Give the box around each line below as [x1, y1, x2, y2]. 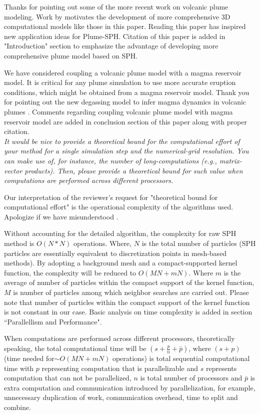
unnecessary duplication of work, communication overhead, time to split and [4, 392, 238, 402]
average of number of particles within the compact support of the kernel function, [4, 277, 254, 287]
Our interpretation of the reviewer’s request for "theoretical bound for [4, 191, 218, 202]
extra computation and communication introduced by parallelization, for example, [4, 382, 255, 392]
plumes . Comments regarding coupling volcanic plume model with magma [4, 106, 233, 116]
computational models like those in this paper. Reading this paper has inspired [4, 21, 246, 31]
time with [4, 362, 34, 373]
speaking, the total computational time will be [4, 343, 146, 353]
